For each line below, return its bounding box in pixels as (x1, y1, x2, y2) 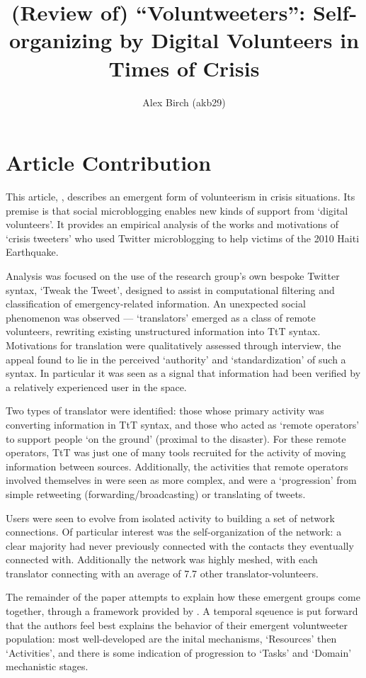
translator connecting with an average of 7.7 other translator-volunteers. (6, 565, 319, 580)
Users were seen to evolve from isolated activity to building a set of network (6, 510, 335, 525)
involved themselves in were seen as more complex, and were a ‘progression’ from (6, 473, 357, 487)
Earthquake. (6, 244, 59, 259)
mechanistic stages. (6, 659, 88, 674)
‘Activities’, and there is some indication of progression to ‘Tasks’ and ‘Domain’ (6, 645, 352, 660)
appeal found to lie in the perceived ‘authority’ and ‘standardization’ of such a (6, 351, 346, 366)
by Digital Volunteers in (119, 26, 360, 55)
